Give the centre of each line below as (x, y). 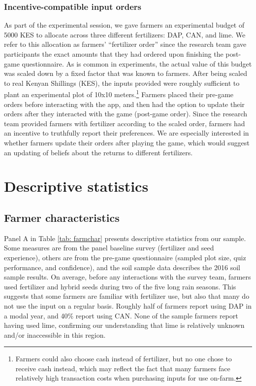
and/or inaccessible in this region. (55, 334)
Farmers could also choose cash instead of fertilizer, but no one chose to (124, 359)
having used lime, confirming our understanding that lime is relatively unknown (124, 325)
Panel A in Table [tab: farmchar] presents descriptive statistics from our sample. (125, 238)
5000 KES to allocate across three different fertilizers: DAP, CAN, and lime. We (125, 34)
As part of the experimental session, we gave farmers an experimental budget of (124, 25)
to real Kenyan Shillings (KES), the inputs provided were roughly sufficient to (122, 83)
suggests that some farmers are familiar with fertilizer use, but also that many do (127, 296)
